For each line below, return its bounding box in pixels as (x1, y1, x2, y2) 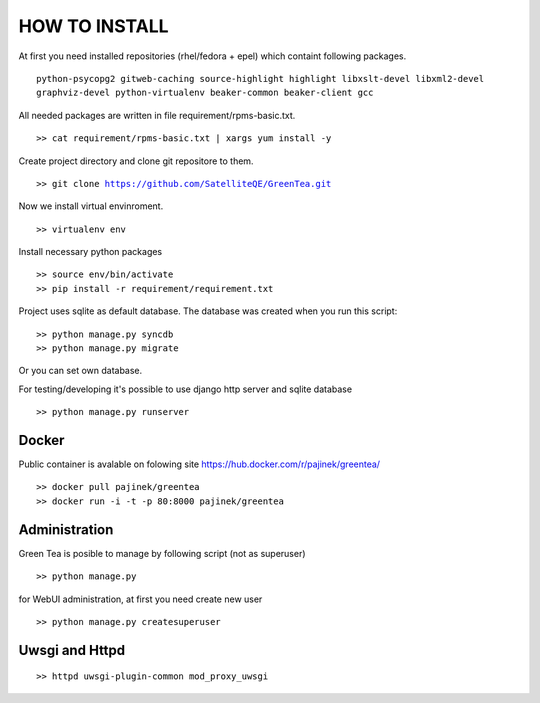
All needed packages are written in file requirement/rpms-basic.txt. (18, 109, 296, 121)
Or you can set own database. (18, 365, 143, 377)
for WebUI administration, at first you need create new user (18, 593, 263, 605)
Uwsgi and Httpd (18, 641, 126, 659)
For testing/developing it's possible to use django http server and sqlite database (18, 383, 353, 395)
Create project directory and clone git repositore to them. (18, 155, 254, 167)
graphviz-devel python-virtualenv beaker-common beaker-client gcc (36, 87, 374, 99)
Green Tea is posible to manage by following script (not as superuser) (18, 547, 306, 559)
